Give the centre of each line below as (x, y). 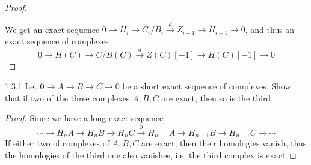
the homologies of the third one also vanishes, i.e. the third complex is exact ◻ (151, 154)
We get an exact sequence (52, 29)
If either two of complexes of (57, 143)
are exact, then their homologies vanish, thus (224, 143)
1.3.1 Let (21, 85)
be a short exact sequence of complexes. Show (207, 85)
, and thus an (270, 29)
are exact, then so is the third (216, 97)
